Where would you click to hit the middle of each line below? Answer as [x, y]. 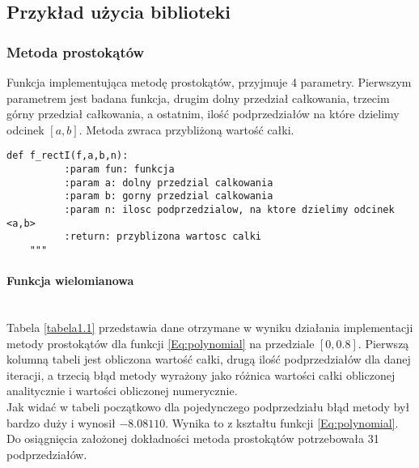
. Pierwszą [383, 343]
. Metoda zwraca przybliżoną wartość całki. [186, 129]
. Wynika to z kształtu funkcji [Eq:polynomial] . [282, 422]
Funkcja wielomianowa [70, 281]
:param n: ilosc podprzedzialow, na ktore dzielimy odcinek [229, 210]
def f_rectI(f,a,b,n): [68, 156]
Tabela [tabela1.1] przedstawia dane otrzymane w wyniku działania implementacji [210, 328]
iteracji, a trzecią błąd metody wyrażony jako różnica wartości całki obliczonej [201, 374]
